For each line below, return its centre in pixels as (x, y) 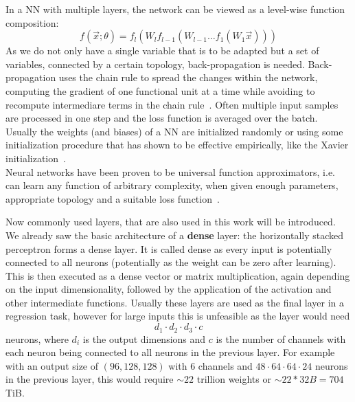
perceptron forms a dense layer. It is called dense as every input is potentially (169, 248)
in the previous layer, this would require (90, 379)
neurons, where (37, 338)
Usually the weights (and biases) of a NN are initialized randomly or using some (174, 131)
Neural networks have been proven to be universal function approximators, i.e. (170, 171)
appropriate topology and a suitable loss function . (113, 198)
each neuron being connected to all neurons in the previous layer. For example (170, 352)
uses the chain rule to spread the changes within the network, (188, 77)
